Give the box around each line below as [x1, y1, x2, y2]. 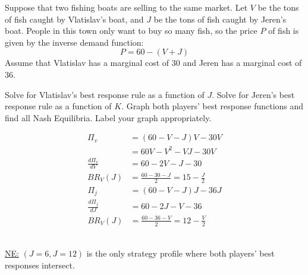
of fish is [268, 24, 299, 37]
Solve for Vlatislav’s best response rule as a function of [5, 88, 205, 100]
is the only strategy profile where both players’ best [86, 247, 275, 260]
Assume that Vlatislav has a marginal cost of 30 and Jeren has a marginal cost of [5, 56, 302, 69]
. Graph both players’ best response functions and [121, 100, 304, 112]
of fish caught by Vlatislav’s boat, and [5, 12, 144, 25]
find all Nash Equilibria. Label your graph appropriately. [5, 111, 212, 124]
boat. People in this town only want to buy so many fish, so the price [5, 24, 257, 37]
